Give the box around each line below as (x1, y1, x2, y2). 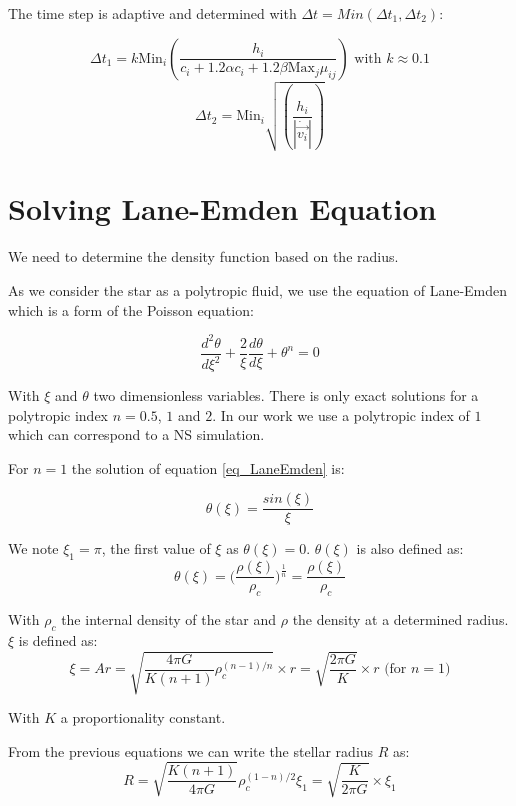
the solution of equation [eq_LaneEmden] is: (71, 457, 345, 478)
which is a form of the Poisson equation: (8, 299, 254, 320)
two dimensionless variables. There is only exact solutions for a (93, 385, 479, 406)
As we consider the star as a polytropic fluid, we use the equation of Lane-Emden (8, 279, 508, 300)
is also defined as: (356, 538, 464, 559)
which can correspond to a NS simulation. (8, 424, 265, 445)
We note (8, 538, 59, 559)
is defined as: (18, 629, 98, 650)
